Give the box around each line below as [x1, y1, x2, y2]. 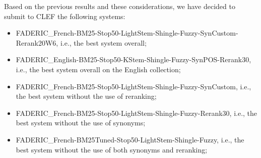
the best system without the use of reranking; [16, 91, 157, 101]
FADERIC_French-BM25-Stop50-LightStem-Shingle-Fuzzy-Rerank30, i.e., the [16, 107, 257, 118]
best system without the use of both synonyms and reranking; [16, 144, 208, 154]
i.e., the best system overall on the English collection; [16, 64, 181, 74]
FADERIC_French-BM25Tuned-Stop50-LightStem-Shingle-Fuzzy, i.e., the [16, 134, 244, 144]
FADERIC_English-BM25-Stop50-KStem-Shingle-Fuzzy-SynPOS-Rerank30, [16, 54, 251, 65]
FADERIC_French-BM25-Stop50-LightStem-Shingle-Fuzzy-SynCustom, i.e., [16, 81, 251, 91]
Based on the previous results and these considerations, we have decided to [4, 1, 235, 11]
